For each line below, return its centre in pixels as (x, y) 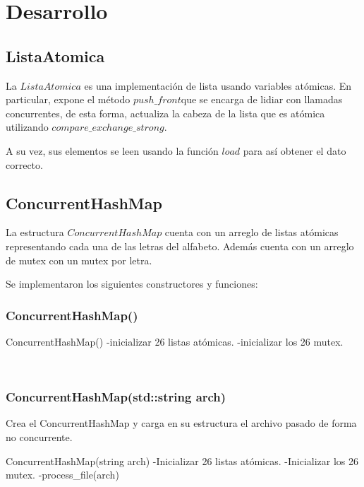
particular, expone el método (68, 99)
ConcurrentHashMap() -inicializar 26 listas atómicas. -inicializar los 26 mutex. (175, 341)
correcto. (24, 164)
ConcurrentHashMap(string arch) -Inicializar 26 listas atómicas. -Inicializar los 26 (182, 460)
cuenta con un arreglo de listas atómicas (251, 232)
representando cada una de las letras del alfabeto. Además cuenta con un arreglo (180, 246)
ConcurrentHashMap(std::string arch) (116, 397)
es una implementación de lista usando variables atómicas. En (218, 85)
